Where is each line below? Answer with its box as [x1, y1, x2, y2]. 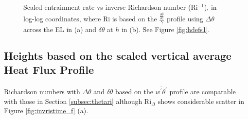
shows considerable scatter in [158, 96, 244, 106]
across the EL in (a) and [23, 24, 96, 34]
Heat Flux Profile [4, 62, 94, 77]
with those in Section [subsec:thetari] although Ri [4, 96, 152, 106]
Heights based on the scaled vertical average [4, 48, 231, 63]
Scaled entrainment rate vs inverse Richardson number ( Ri [23, 2, 198, 12]
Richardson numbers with [4, 86, 80, 96]
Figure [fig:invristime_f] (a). [4, 105, 89, 116]
